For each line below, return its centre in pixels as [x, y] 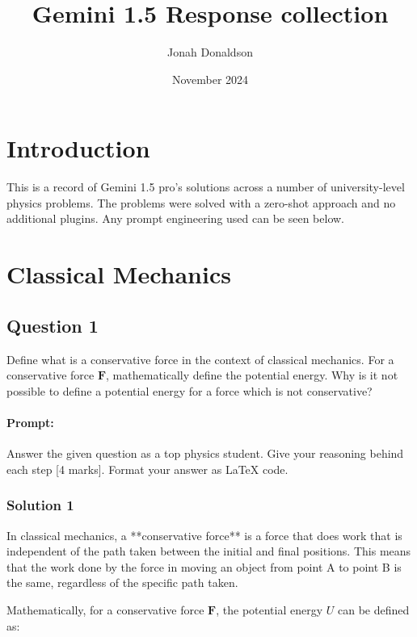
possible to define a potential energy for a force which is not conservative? [190, 390]
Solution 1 [40, 505]
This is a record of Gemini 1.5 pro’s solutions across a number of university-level [206, 187]
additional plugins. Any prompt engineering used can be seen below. [176, 218]
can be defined [373, 609]
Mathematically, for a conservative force [105, 609]
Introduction [78, 148]
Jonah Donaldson [210, 52]
